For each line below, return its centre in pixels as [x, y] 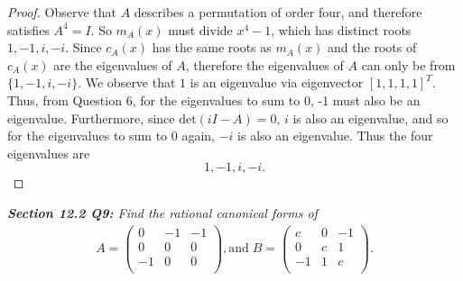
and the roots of [372, 47]
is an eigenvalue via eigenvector [277, 82]
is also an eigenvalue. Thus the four [335, 136]
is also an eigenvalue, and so [370, 118]
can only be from [408, 64]
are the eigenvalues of [113, 64]
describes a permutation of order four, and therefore [278, 12]
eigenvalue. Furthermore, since [91, 118]
